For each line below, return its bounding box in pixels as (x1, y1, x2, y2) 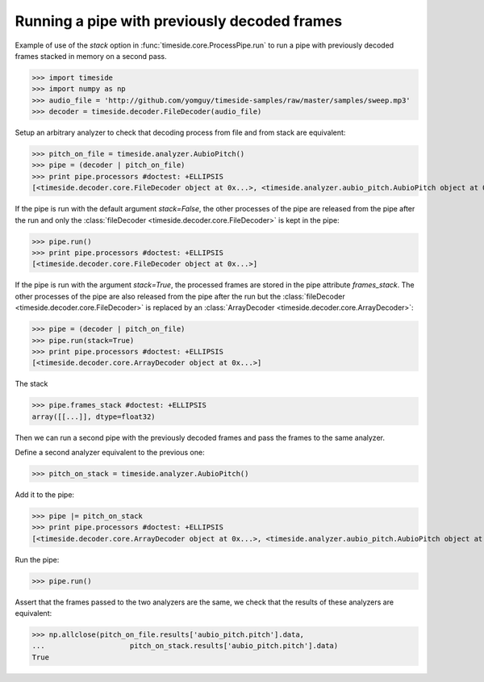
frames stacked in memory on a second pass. (15, 51, 167, 61)
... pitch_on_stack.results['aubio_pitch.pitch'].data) (31, 642, 339, 651)
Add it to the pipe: (15, 490, 75, 500)
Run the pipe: (15, 554, 60, 564)
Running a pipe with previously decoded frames (15, 12, 343, 30)
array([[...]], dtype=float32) (31, 412, 156, 421)
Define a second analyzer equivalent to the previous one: (15, 448, 205, 458)
